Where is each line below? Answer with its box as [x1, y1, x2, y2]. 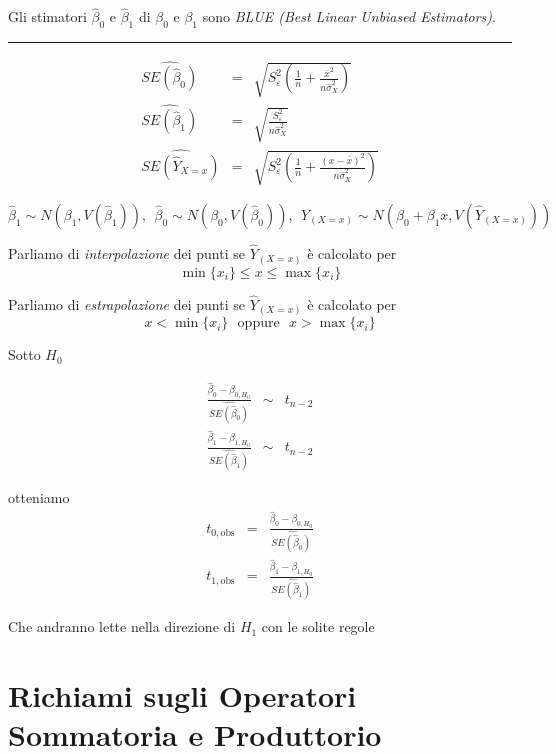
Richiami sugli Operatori [8, 675, 357, 716]
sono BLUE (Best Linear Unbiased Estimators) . [202, 6, 496, 27]
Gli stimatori [8, 6, 87, 27]
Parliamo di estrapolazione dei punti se [8, 293, 245, 314]
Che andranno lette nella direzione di [8, 616, 236, 637]
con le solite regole [261, 616, 375, 637]
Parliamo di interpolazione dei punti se [8, 243, 245, 263]
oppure [237, 316, 280, 331]
